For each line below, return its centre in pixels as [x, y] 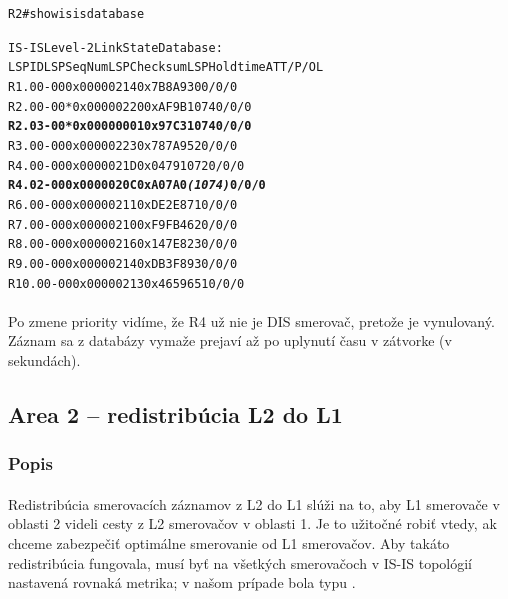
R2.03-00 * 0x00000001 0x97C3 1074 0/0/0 [130, 126]
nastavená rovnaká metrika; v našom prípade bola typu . [182, 582]
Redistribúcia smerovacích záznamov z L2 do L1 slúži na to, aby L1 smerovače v [254, 503]
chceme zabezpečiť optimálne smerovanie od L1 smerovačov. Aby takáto [229, 542]
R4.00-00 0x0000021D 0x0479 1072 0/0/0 [126, 165]
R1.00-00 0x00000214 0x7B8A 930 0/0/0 [123, 86]
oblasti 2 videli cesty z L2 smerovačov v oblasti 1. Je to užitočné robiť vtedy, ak [252, 523]
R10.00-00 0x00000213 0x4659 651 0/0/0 [126, 283]
